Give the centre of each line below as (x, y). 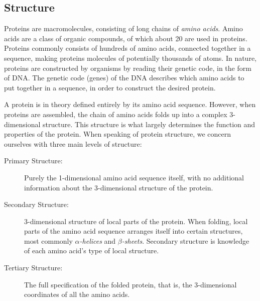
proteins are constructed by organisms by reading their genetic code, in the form (128, 68)
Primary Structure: (33, 161)
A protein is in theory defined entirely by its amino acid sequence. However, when (130, 104)
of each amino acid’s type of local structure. (92, 250)
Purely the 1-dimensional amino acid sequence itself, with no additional (134, 177)
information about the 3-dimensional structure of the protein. (119, 187)
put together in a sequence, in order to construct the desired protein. (110, 87)
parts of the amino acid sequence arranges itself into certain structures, (134, 231)
